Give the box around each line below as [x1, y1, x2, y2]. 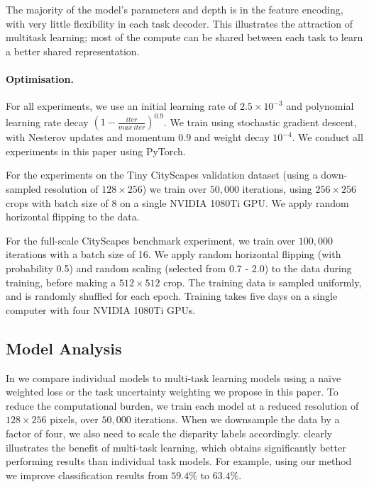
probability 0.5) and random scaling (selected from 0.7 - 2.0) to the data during [6, 261, 352, 276]
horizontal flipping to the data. [6, 209, 140, 224]
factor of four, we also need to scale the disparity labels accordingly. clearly [6, 425, 333, 440]
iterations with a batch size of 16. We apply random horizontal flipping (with [6, 247, 341, 262]
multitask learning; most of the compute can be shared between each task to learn [6, 30, 363, 45]
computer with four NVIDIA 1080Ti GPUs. [6, 302, 196, 317]
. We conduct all [292, 130, 363, 145]
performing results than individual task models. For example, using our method [6, 454, 352, 469]
